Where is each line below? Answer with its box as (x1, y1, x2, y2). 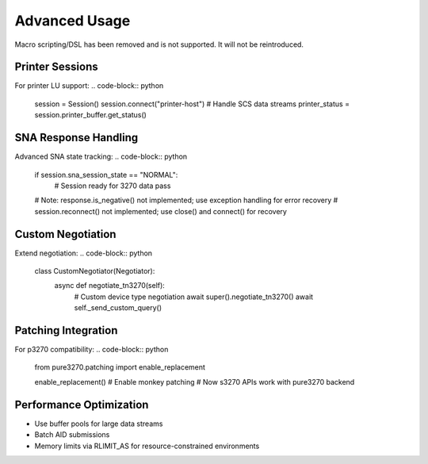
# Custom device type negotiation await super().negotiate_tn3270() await (74, 292, 313, 301)
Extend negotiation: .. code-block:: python (14, 248, 153, 258)
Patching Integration (14, 324, 118, 337)
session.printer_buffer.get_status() (34, 110, 147, 120)
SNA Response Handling (14, 131, 139, 144)
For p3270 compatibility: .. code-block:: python (14, 345, 169, 355)
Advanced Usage (14, 12, 131, 29)
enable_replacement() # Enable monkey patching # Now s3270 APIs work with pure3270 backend (34, 377, 355, 386)
